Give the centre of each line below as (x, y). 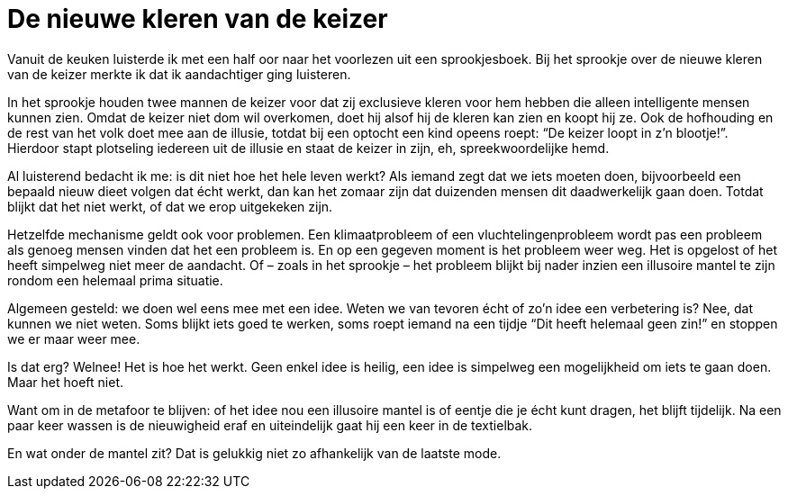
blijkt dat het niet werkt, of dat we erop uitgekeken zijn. (170, 206)
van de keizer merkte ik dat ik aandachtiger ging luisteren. (179, 74)
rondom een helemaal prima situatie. (115, 280)
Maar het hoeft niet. (66, 382)
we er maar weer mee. (74, 338)
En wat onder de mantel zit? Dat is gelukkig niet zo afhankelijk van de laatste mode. (254, 453)
